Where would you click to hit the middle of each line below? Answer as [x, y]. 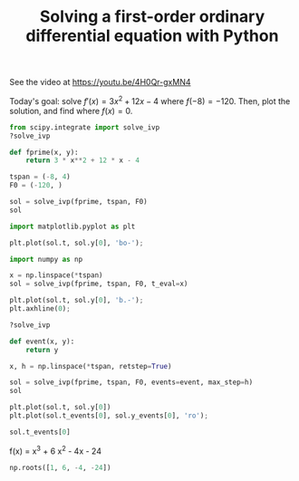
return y [42, 350]
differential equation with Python [152, 36]
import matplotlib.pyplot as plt [72, 226]
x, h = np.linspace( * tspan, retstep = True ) [91, 366]
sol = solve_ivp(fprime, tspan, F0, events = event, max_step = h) [131, 382]
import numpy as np [46, 259]
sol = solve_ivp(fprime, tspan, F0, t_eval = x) [99, 284]
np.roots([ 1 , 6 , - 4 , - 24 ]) [60, 467]
